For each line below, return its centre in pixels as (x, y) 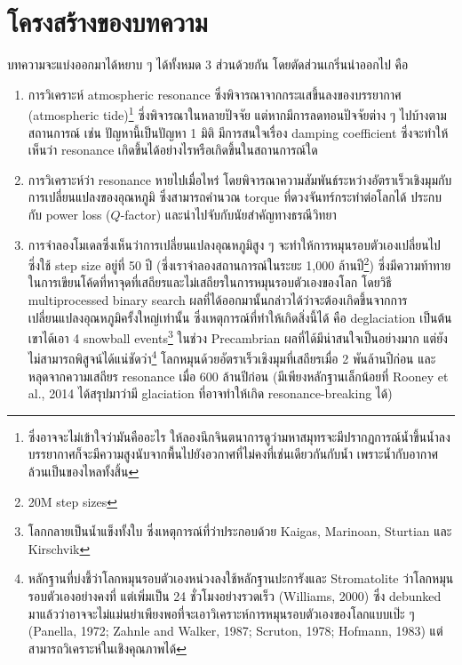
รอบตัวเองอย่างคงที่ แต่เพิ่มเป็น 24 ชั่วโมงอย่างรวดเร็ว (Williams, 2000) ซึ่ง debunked (235, 596)
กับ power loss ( (69, 214)
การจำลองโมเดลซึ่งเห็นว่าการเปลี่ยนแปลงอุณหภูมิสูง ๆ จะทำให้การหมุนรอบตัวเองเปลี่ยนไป (234, 244)
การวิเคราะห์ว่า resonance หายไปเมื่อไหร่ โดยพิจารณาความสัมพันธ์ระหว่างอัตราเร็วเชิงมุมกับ (240, 179)
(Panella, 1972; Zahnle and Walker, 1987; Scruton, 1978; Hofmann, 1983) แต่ (235, 631)
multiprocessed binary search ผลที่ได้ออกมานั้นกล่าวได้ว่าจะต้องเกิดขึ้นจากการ (218, 299)
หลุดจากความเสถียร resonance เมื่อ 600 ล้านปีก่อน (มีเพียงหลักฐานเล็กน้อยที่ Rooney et (238, 376)
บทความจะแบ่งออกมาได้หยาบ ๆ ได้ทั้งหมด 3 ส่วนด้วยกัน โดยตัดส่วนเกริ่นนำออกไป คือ (208, 64)
